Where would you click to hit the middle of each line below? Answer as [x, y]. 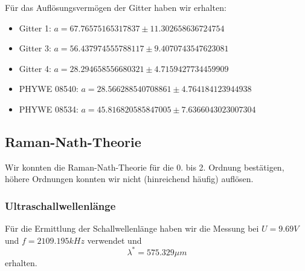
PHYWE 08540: [49, 89]
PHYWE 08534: [49, 109]
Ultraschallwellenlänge [60, 205]
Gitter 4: [35, 68]
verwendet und [114, 240]
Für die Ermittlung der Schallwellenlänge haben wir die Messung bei [132, 228]
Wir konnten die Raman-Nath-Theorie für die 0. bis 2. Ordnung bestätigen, [145, 167]
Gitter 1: [35, 28]
